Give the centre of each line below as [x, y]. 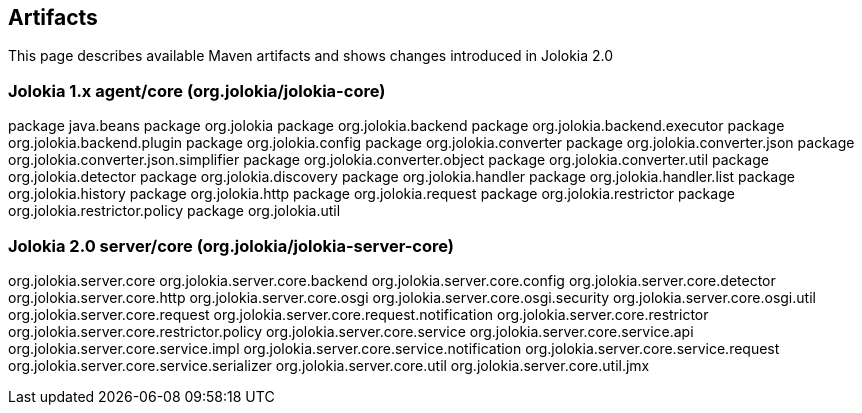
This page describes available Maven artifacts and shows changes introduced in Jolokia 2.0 [311, 56]
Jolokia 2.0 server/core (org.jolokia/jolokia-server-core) [231, 245]
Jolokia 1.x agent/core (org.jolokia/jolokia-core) [197, 90]
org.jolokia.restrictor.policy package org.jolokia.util [174, 211]
